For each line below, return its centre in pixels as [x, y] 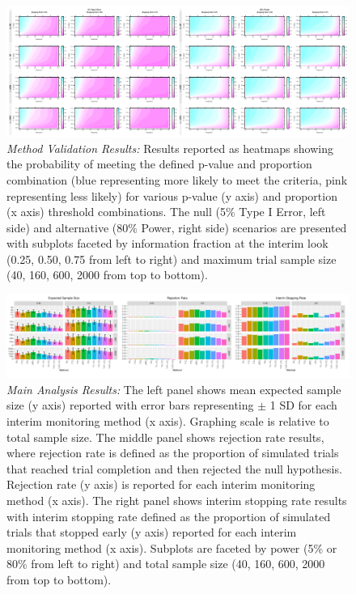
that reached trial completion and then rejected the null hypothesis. [174, 468]
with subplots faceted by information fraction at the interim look [167, 243]
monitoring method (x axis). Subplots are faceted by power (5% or [172, 547]
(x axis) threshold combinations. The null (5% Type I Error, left [166, 212]
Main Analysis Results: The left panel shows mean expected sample [174, 389]
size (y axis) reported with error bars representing [130, 405]
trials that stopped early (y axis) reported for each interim [152, 532]
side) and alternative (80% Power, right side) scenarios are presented [177, 227]
